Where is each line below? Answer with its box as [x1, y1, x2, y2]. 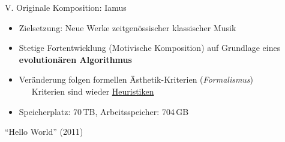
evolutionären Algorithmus [19, 53, 132, 65]
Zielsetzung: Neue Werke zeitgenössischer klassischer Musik [19, 21, 236, 34]
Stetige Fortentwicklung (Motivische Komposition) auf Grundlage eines [19, 41, 281, 54]
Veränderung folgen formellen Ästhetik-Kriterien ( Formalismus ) [19, 73, 254, 86]
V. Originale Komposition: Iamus [5, 1, 127, 13]
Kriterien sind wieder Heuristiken [31, 84, 154, 97]
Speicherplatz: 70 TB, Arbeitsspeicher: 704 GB [19, 105, 189, 117]
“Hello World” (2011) [5, 125, 83, 138]
